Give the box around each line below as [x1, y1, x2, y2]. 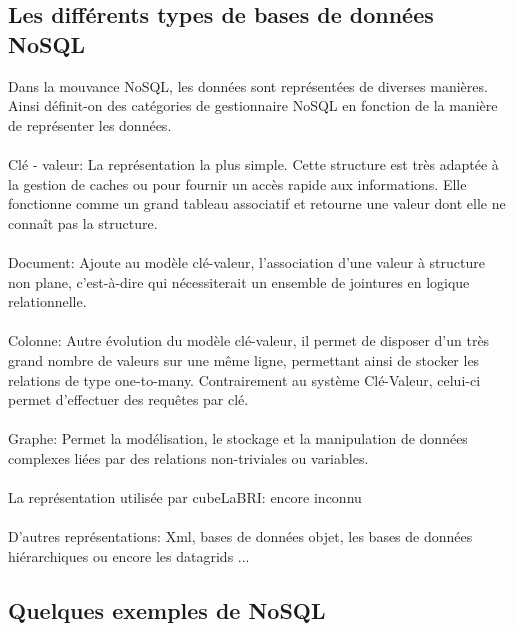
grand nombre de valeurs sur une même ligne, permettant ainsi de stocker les [8, 349, 480, 370]
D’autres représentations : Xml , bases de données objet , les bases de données [8, 526, 473, 547]
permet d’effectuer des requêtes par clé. [8, 389, 249, 410]
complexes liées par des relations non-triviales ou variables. [8, 447, 369, 468]
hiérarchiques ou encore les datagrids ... [8, 545, 250, 566]
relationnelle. [8, 291, 87, 312]
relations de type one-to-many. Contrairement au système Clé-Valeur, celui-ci [8, 369, 481, 390]
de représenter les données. [8, 114, 172, 135]
